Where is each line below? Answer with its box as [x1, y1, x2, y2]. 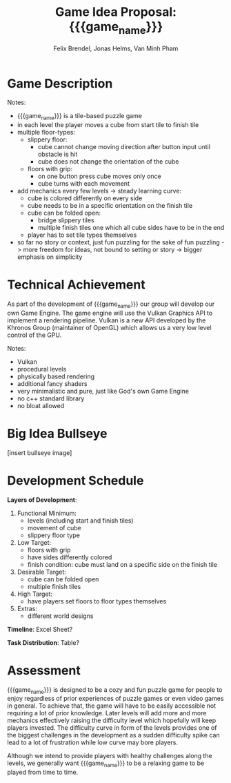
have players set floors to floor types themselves [27, 597, 167, 605]
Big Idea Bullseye [7, 426, 108, 441]
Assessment [7, 662, 81, 678]
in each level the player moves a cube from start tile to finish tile [17, 121, 199, 129]
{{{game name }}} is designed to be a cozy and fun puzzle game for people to [7, 685, 223, 695]
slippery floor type [27, 531, 81, 539]
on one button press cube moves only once [37, 172, 161, 180]
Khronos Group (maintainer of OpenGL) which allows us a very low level [7, 323, 212, 331]
